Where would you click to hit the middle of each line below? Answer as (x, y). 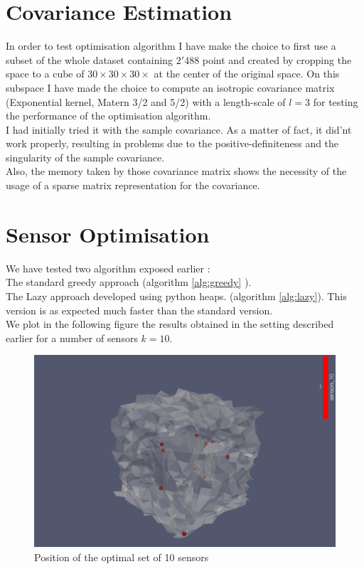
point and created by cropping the (277, 59)
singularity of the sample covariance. (85, 157)
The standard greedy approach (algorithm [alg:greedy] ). (129, 282)
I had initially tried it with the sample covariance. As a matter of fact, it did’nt (179, 129)
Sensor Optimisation (108, 234)
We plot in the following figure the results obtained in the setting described (170, 324)
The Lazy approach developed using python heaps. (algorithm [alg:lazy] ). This (176, 296)
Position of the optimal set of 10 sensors (122, 557)
